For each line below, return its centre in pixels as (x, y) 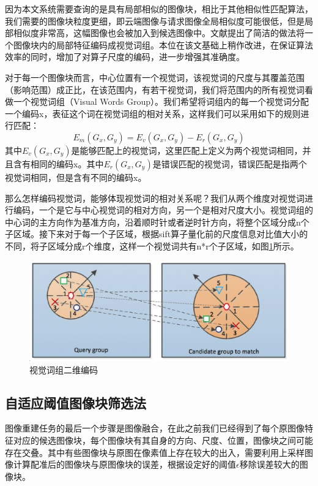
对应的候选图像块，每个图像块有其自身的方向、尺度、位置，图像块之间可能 (163, 440)
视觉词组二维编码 (64, 369)
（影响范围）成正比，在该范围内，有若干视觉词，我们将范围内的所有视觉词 (155, 89)
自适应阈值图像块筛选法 (76, 402)
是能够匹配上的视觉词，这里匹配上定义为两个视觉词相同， (187, 150)
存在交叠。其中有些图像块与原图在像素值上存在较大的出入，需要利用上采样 (155, 452)
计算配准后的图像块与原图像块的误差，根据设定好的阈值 (124, 464)
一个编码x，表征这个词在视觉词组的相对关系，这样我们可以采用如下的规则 (153, 113)
